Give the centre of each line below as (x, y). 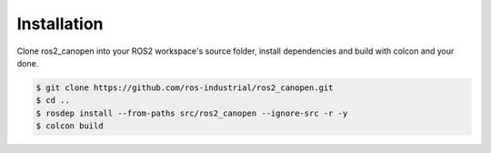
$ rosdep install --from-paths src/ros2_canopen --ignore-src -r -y (192, 113)
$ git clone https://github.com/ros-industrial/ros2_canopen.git (185, 87)
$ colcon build (70, 126)
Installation (60, 24)
